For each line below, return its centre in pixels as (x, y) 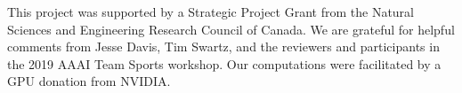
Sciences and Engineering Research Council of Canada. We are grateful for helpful (231, 29)
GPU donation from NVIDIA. (89, 81)
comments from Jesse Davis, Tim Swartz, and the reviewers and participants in (223, 46)
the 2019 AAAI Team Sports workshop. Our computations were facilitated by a (224, 63)
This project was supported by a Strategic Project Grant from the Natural (211, 12)
